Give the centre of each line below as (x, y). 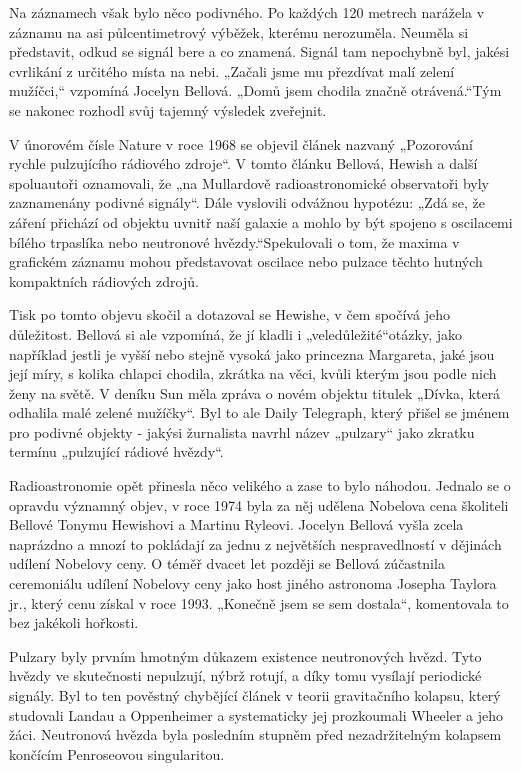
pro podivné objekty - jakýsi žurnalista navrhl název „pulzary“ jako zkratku (242, 431)
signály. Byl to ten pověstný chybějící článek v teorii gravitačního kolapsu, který (255, 695)
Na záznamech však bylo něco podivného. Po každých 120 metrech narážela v (247, 12)
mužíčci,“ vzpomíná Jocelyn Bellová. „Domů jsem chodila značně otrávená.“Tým (255, 90)
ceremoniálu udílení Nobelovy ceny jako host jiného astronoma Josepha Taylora (253, 583)
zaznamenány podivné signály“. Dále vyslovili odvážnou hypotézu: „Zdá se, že (247, 202)
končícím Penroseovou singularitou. (117, 753)
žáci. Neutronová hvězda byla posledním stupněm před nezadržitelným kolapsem (255, 734)
